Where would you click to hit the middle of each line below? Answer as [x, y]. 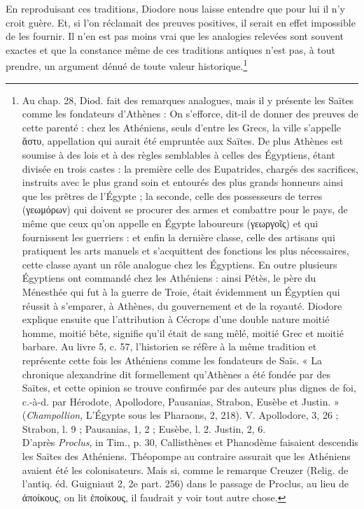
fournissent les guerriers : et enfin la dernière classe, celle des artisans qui [178, 237]
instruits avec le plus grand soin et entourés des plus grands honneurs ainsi [183, 182]
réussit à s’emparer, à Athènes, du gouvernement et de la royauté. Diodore [182, 305]
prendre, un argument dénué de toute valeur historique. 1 [127, 65]
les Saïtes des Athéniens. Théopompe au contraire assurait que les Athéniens [186, 456]
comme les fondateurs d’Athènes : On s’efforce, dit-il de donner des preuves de [190, 114]
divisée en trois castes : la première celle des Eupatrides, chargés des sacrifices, [190, 168]
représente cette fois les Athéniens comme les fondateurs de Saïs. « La [172, 360]
